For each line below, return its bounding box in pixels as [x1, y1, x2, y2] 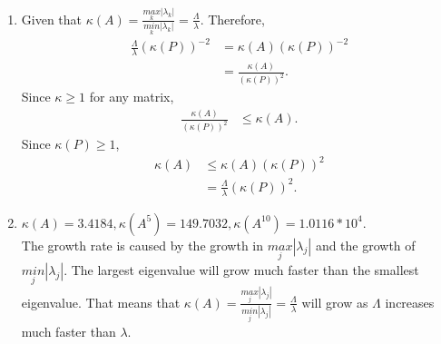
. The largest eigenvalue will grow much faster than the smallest [64, 260, 419, 279]
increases [385, 292, 435, 311]
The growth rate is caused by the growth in [21, 235, 264, 254]
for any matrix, [89, 87, 174, 106]
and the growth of [315, 235, 416, 254]
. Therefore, [200, 9, 265, 28]
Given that [21, 9, 83, 28]
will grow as [301, 292, 368, 311]
